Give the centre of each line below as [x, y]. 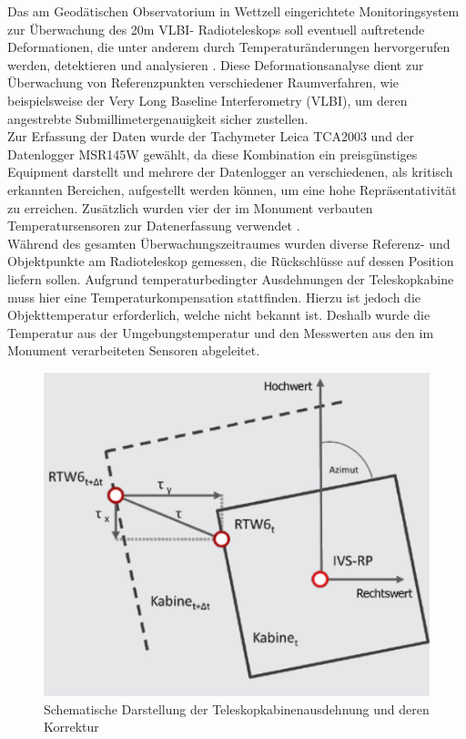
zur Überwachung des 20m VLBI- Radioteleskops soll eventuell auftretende [216, 29]
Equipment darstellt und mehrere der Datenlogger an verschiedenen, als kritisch [230, 172]
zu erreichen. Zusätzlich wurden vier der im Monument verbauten [190, 207]
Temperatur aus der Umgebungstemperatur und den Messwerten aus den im [221, 332]
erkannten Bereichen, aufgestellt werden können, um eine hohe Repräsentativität [232, 189]
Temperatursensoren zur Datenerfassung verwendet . [154, 226]
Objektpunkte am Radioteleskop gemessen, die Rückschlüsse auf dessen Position [231, 261]
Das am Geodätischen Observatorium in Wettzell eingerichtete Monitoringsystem [233, 11]
